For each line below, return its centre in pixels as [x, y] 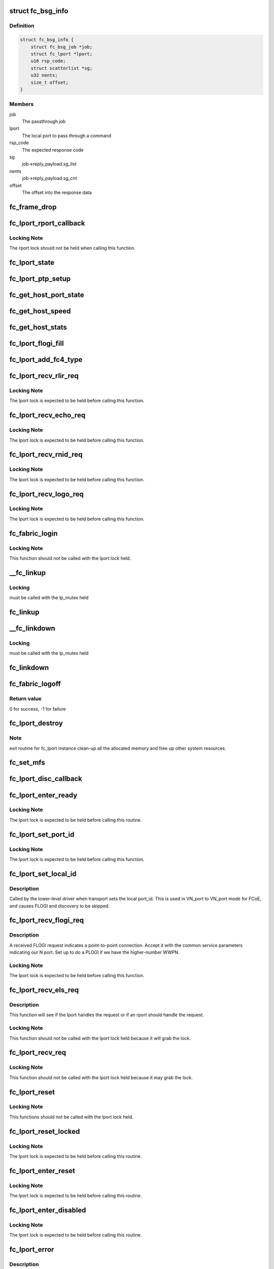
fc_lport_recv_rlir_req [44, 376]
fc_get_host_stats [38, 327]
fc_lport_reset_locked [45, 1131]
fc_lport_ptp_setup [40, 278]
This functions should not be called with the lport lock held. [72, 1117]
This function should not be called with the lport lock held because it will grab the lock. [100, 1038]
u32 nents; [44, 75]
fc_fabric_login [33, 533]
